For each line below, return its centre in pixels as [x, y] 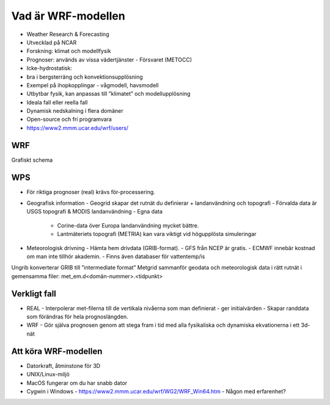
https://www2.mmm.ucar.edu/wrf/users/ [77, 127]
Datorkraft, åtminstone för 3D [64, 365]
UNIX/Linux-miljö [48, 375]
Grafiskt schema [32, 160]
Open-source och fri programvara [69, 120]
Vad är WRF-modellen [68, 16]
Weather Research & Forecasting [68, 34]
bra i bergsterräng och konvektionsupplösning [85, 77]
